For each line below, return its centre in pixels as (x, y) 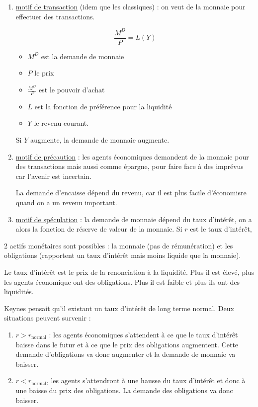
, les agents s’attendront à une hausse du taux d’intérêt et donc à (146, 380)
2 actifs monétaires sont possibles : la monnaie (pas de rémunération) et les (119, 245)
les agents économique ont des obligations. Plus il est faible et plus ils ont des (122, 282)
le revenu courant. (61, 123)
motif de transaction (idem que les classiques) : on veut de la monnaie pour (130, 6)
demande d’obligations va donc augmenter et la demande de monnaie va (126, 354)
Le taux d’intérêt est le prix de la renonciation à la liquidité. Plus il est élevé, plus (129, 272)
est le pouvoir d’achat (72, 90)
